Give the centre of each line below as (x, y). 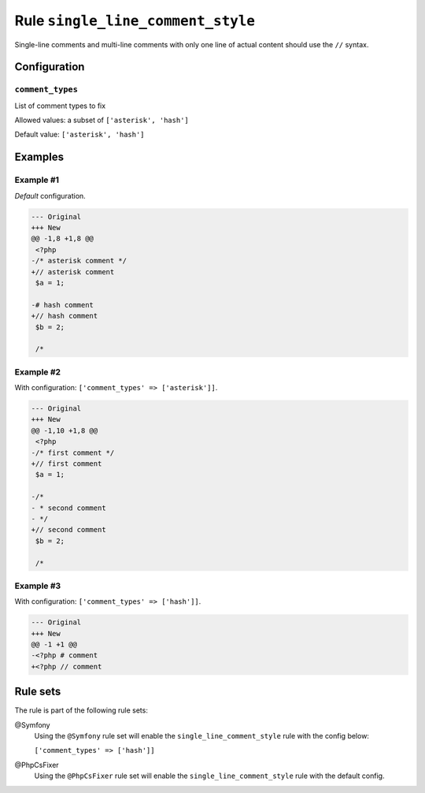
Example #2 (38, 372)
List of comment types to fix (60, 106)
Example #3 (38, 586)
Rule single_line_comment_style (135, 20)
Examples (39, 157)
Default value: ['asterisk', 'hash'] (79, 135)
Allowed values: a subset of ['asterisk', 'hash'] (102, 120)
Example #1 (37, 180)
